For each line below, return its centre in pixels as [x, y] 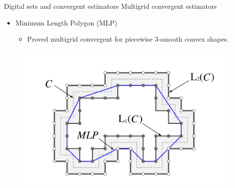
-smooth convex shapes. [194, 39]
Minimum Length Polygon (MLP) [66, 22]
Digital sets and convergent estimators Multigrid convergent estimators [110, 6]
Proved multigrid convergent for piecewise [90, 39]
